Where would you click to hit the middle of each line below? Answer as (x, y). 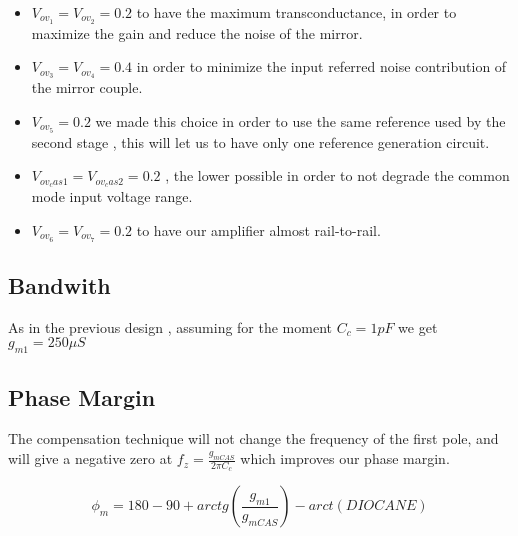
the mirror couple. (87, 87)
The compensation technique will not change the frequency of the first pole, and (253, 438)
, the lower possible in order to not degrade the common (337, 175)
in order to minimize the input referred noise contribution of (321, 66)
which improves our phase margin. (345, 458)
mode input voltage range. (112, 196)
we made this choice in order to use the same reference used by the (300, 120)
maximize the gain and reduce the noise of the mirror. (197, 32)
